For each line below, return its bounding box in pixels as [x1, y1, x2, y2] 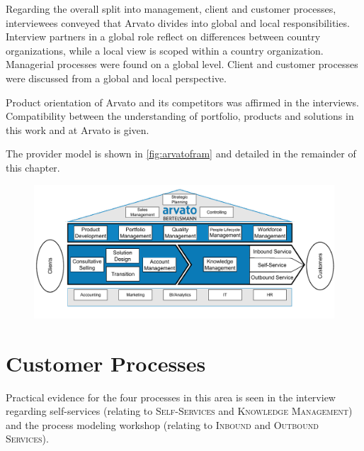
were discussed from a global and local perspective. [6, 70, 227, 85]
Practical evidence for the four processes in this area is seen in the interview [6, 389, 336, 404]
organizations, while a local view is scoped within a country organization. [6, 43, 324, 57]
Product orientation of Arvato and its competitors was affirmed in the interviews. [6, 94, 359, 109]
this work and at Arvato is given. [6, 122, 149, 137]
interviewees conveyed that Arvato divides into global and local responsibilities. [6, 15, 350, 30]
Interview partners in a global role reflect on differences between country [6, 29, 321, 44]
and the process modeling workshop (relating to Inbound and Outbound [6, 417, 319, 432]
